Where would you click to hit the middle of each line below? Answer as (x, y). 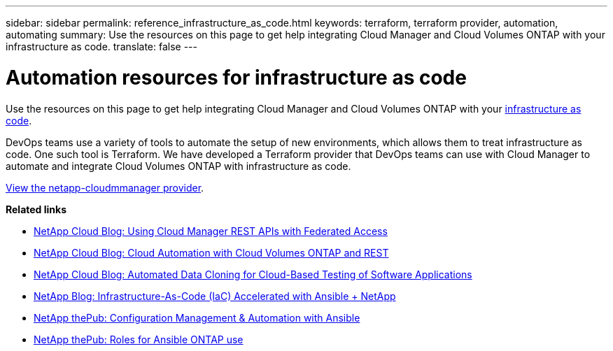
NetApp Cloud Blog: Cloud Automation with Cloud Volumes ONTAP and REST (211, 252)
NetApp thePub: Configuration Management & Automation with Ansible (197, 317)
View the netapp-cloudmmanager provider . (105, 187)
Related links (36, 209)
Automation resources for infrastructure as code (236, 77)
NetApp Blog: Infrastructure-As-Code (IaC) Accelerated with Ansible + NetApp (215, 296)
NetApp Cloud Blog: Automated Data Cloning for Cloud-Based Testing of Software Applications (253, 274)
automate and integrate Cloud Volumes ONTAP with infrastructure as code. (178, 166)
